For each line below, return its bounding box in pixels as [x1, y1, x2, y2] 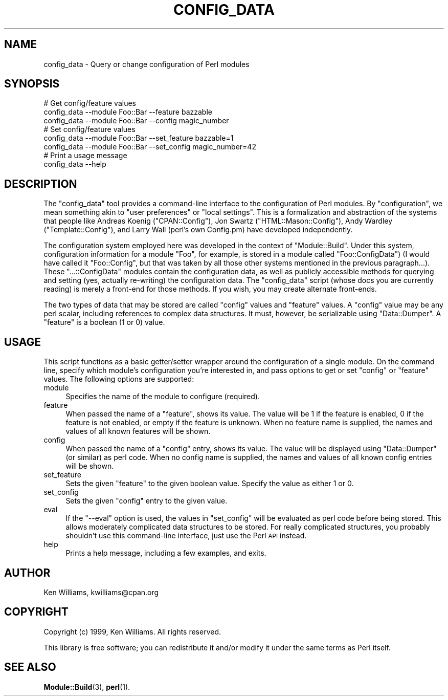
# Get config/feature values [43, 99, 136, 108]
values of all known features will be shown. [65, 427, 211, 436]
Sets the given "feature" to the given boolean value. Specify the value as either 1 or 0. [65, 479, 354, 488]
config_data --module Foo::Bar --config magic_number [43, 116, 229, 125]
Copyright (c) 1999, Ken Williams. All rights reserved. [43, 627, 221, 636]
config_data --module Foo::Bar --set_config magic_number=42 [43, 142, 256, 151]
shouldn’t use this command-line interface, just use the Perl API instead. [65, 531, 307, 540]
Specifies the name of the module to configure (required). [65, 392, 260, 401]
